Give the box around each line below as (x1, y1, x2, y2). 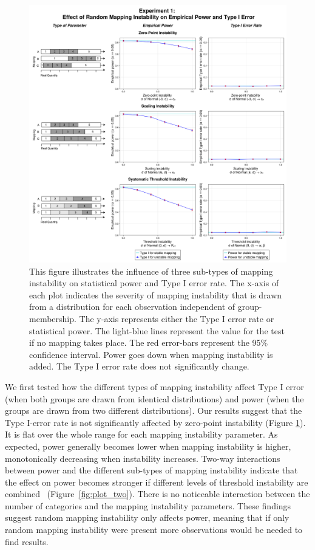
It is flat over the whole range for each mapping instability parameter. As (5, 428, 278, 441)
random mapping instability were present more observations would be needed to (5, 523, 303, 536)
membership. (29, 312, 76, 325)
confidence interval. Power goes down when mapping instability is (29, 348, 273, 360)
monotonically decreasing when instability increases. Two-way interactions (5, 452, 280, 464)
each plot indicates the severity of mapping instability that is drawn (29, 288, 282, 301)
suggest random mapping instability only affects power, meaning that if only (5, 511, 290, 524)
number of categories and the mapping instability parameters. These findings (5, 499, 291, 512)
